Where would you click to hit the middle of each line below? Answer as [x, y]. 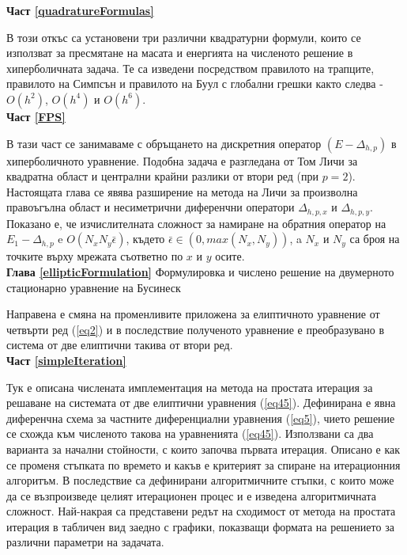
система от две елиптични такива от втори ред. [120, 345]
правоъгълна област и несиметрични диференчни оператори [151, 207]
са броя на [375, 239]
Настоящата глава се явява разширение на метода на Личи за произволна [182, 191]
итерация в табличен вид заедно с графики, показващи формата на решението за [200, 526]
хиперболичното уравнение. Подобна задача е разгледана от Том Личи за [182, 160]
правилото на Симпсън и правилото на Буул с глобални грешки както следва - [195, 84]
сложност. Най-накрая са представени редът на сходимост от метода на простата [201, 511]
